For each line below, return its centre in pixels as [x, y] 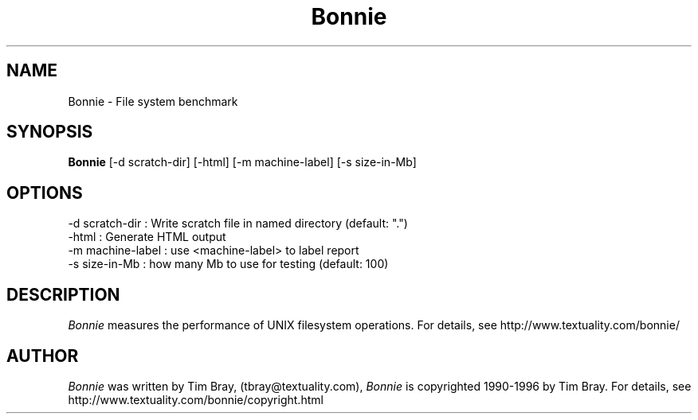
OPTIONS [45, 192]
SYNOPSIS [50, 132]
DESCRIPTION [63, 294]
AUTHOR [43, 356]
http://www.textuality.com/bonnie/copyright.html [196, 399]
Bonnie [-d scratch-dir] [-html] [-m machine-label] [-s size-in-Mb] [242, 162]
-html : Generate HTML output [147, 237]
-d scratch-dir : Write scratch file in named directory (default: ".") [238, 224]
